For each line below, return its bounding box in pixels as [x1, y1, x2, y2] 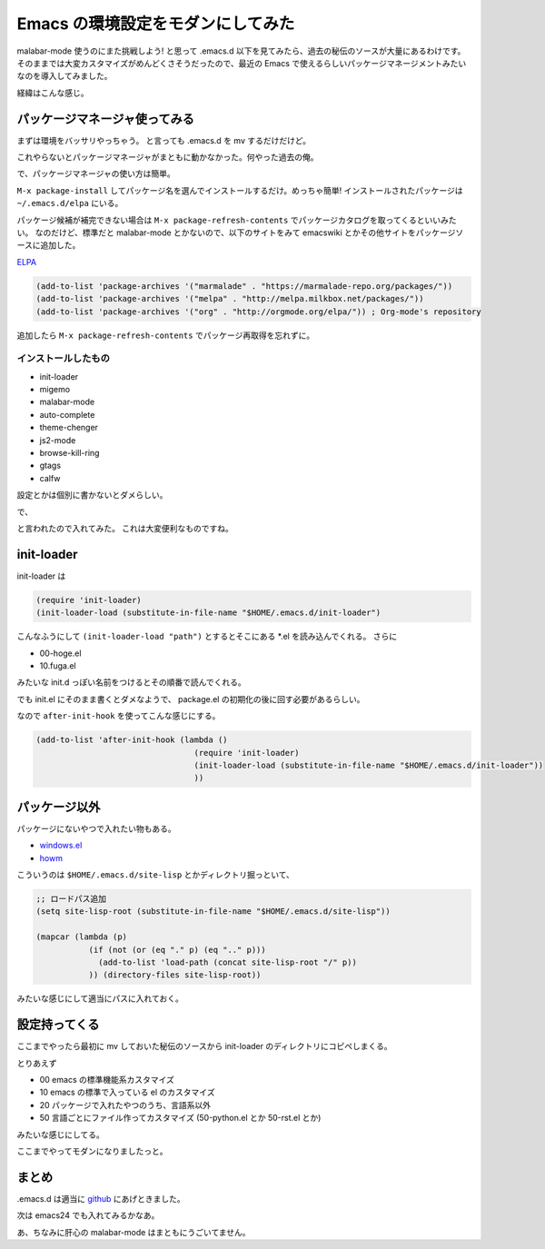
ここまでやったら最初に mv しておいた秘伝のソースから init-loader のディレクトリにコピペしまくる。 [16, 1041, 392, 1052]
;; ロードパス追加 [35, 893, 106, 904]
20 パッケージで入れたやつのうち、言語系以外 [39, 1099, 212, 1110]
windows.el [39, 840, 83, 851]
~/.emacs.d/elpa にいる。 [16, 198, 124, 209]
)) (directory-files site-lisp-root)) [88, 970, 262, 980]
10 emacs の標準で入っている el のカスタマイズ [39, 1086, 215, 1098]
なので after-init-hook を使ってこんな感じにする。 [16, 710, 221, 721]
